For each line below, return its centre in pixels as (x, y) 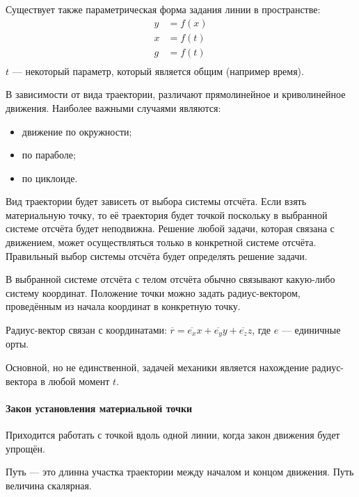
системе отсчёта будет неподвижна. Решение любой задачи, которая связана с (170, 228)
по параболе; (49, 155)
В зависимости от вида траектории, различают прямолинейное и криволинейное (176, 94)
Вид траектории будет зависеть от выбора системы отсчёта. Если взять (156, 201)
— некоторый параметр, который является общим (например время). (158, 71)
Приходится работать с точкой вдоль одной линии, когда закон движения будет (173, 435)
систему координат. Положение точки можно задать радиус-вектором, (153, 292)
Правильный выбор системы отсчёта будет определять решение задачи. (157, 255)
